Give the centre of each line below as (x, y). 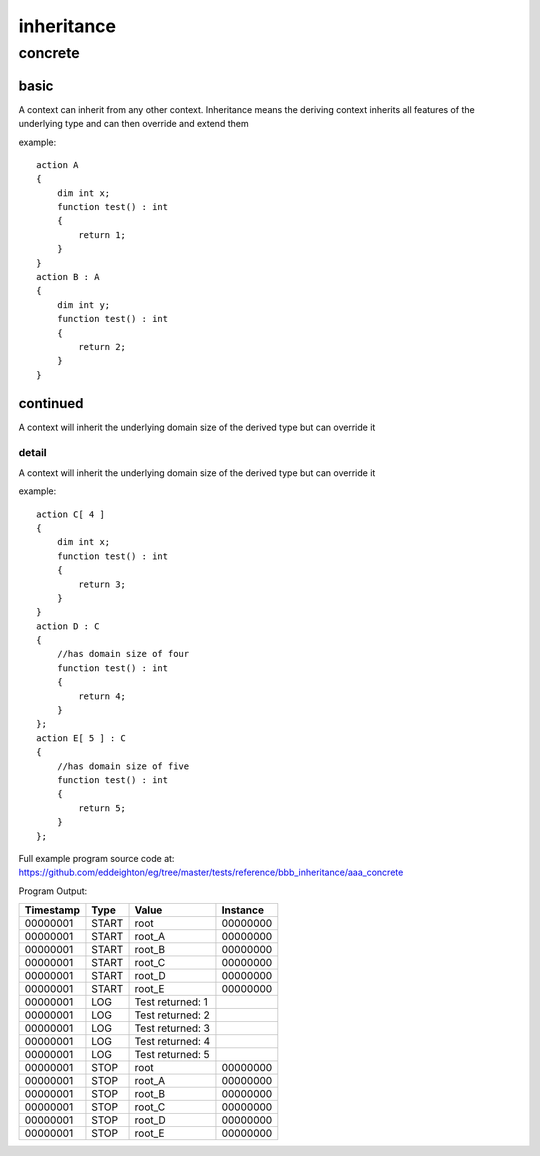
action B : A (68, 277)
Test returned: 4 (172, 1042)
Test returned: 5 (172, 1055)
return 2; (102, 346)
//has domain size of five (123, 766)
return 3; (102, 584)
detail (32, 453)
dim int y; (83, 304)
